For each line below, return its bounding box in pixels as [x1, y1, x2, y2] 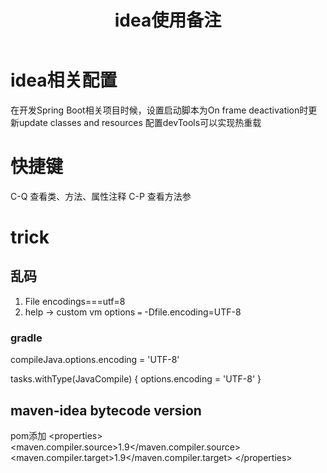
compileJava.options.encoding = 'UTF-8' [10, 354, 180, 366]
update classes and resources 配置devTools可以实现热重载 [18, 116, 262, 128]
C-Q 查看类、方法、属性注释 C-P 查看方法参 [10, 190, 192, 202]
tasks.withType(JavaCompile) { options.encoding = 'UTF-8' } [10, 373, 262, 385]
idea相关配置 [10, 69, 118, 92]
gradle [10, 331, 43, 345]
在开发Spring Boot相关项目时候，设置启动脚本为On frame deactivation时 [10, 104, 309, 116]
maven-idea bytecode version [10, 402, 202, 419]
